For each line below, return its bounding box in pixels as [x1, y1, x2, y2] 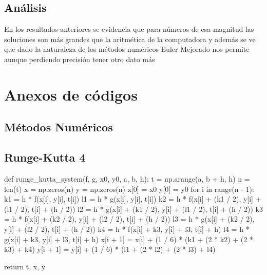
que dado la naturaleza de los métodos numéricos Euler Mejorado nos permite [4, 44, 250, 54]
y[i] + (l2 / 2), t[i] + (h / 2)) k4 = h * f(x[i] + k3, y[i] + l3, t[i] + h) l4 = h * [4, 223, 250, 234]
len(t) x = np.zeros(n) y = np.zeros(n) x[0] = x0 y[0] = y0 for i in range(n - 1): [4, 183, 254, 194]
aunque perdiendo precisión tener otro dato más [4, 53, 155, 64]
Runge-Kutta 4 [4, 149, 86, 165]
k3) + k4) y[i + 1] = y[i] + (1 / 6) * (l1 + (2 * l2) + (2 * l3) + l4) [4, 244, 216, 254]
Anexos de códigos [4, 84, 138, 105]
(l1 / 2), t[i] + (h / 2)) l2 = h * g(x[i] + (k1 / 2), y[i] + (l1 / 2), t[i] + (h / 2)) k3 [4, 203, 263, 214]
